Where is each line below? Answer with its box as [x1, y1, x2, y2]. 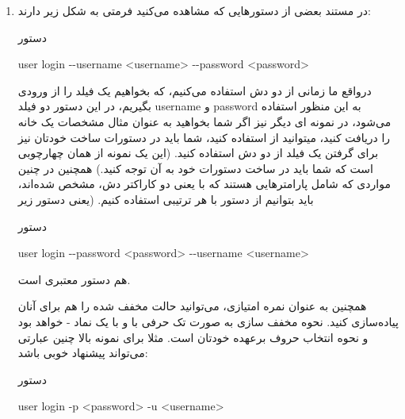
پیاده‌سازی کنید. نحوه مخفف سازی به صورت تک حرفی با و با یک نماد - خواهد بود [17, 313, 399, 329]
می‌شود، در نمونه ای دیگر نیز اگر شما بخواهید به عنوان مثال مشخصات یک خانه [17, 113, 392, 129]
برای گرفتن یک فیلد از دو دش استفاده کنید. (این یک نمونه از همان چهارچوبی [17, 144, 379, 161]
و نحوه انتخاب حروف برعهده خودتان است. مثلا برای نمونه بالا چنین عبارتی [17, 329, 369, 345]
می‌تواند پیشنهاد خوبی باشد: [17, 344, 148, 361]
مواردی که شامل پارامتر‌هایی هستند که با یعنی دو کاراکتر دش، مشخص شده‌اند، [17, 175, 391, 192]
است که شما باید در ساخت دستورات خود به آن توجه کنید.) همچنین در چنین [17, 160, 373, 176]
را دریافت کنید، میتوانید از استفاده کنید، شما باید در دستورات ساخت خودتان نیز [17, 129, 391, 145]
